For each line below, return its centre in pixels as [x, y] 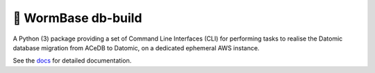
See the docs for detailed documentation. [72, 61]
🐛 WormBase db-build [77, 18]
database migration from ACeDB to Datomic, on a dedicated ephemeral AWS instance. [136, 48]
